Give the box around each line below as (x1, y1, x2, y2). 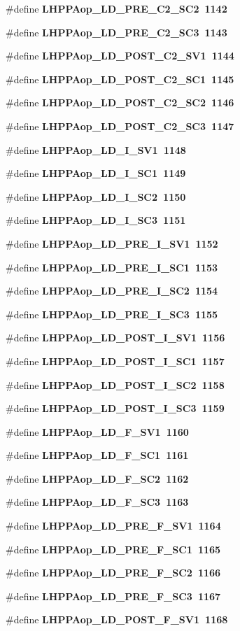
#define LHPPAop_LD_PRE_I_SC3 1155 (6, 306, 218, 321)
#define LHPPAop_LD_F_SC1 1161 (6, 448, 189, 462)
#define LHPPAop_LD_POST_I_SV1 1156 (6, 330, 225, 345)
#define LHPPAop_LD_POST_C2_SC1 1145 (6, 71, 234, 86)
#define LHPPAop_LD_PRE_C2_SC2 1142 (6, 1, 227, 15)
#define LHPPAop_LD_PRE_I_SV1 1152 (6, 236, 218, 250)
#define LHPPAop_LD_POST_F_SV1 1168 (6, 612, 228, 627)
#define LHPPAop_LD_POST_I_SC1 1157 (6, 353, 225, 368)
